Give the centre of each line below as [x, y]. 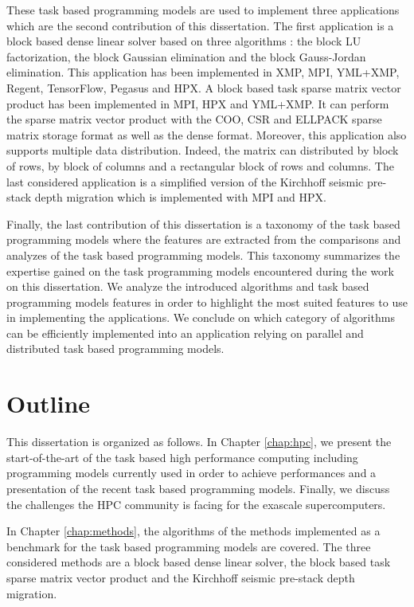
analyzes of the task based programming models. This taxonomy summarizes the [203, 255]
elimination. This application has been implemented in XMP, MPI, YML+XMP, [203, 72]
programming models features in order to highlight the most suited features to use [207, 302]
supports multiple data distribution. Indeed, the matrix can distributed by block [203, 150]
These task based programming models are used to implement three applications [203, 10]
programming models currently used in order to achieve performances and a [191, 473]
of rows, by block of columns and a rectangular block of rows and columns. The [200, 165]
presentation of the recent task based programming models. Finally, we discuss [198, 488]
